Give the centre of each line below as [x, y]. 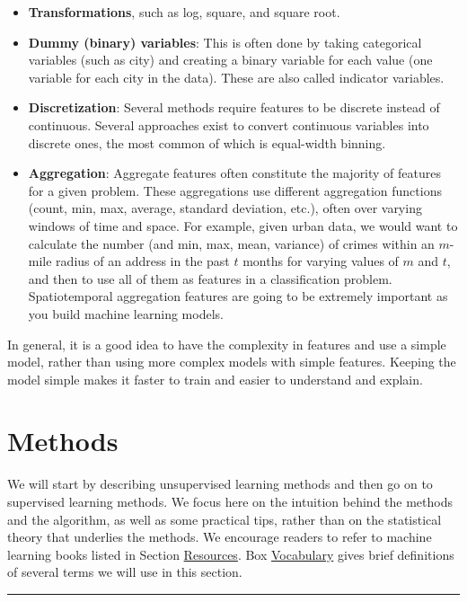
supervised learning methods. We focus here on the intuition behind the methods [230, 501]
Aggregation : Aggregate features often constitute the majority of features [235, 173]
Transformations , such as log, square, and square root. [184, 12]
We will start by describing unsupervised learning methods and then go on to [220, 484]
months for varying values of [321, 261]
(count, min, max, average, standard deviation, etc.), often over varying [225, 208]
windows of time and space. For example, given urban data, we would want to [243, 225]
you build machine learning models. [126, 313]
